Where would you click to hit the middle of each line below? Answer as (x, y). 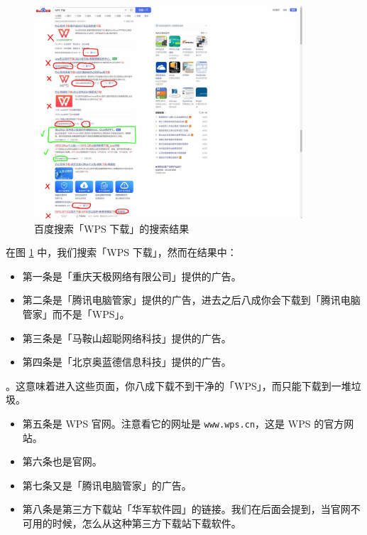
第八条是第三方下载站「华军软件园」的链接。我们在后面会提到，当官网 (186, 509)
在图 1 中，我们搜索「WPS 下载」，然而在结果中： (121, 252)
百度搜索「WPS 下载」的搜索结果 (112, 228)
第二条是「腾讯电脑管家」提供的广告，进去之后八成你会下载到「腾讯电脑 (191, 300)
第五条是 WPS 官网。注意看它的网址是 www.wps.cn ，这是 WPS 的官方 (183, 423)
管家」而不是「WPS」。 (76, 313)
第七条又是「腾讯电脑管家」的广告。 (107, 485)
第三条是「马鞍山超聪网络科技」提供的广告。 (127, 338)
